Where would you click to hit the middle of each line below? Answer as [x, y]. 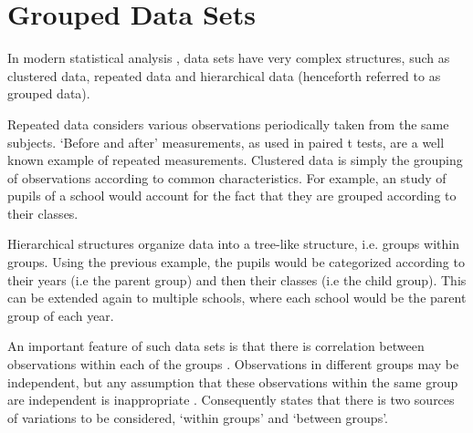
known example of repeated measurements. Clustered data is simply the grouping [235, 160]
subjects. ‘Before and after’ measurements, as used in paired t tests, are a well [226, 142]
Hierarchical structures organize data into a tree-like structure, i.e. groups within [233, 244]
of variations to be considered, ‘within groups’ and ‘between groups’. [198, 417]
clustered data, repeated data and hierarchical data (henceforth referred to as [224, 75]
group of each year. [61, 315]
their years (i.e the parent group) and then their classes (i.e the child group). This [237, 279]
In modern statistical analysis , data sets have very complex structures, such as [229, 58]
